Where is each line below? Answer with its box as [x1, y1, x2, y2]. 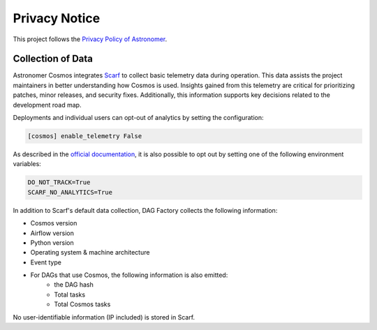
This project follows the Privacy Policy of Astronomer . [13, 35, 168, 43]
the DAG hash [54, 280, 94, 289]
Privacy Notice [13, 10, 101, 26]
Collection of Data [13, 53, 94, 65]
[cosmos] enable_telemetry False [27, 133, 142, 140]
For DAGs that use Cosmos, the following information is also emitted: [30, 271, 228, 279]
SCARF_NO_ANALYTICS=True [27, 188, 113, 196]
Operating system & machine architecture [30, 248, 150, 257]
